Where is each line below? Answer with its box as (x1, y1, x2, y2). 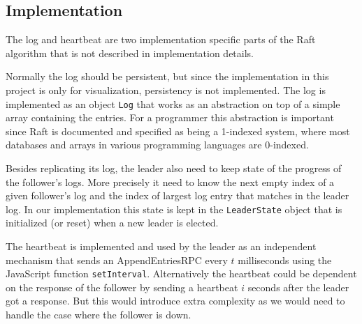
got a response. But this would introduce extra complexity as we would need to (6, 293, 345, 308)
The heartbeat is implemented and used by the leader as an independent (6, 239, 317, 254)
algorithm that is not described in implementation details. (6, 45, 254, 60)
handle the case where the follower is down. (6, 307, 191, 322)
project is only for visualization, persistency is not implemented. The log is (6, 82, 326, 97)
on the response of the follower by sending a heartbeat (6, 279, 238, 294)
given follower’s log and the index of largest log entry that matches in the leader (6, 188, 349, 203)
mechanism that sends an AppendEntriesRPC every (6, 252, 228, 267)
